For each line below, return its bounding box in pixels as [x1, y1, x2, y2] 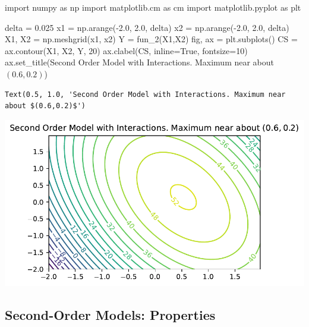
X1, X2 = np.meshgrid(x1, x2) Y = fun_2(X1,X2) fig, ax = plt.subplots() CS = [5, 33, 298, 45]
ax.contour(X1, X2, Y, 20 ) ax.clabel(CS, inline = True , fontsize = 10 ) [5, 44, 248, 56]
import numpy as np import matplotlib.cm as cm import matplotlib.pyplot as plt [5, 1, 301, 13]
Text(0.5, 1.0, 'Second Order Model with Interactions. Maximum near [5, 90, 286, 99]
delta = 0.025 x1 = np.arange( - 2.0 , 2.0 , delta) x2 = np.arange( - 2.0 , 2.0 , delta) [5, 21, 289, 33]
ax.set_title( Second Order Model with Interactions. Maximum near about [5, 56, 275, 68]
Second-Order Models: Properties [5, 306, 216, 324]
